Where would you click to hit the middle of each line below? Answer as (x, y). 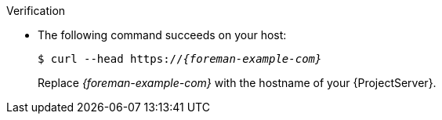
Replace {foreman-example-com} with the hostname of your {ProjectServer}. (237, 83)
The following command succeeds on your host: (162, 35)
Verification (36, 11)
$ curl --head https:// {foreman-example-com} (180, 59)
